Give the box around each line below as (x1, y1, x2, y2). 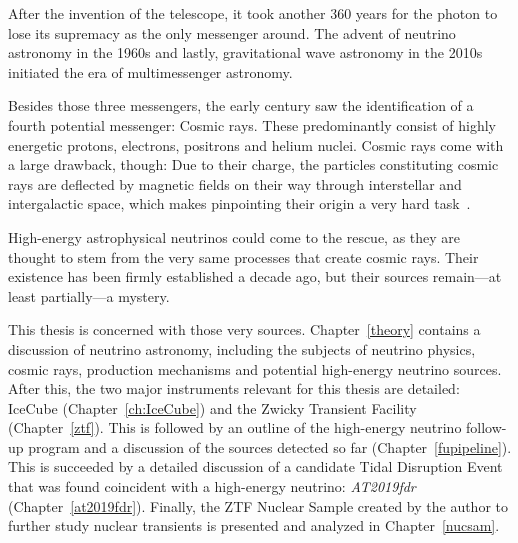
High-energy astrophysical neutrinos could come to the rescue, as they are (8, 226, 461, 247)
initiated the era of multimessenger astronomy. (8, 61, 293, 82)
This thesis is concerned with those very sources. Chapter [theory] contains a (8, 319, 481, 340)
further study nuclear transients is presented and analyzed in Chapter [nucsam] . (8, 515, 500, 536)
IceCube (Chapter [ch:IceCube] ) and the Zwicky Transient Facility (8, 397, 417, 418)
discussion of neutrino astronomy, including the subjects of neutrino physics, (8, 338, 476, 359)
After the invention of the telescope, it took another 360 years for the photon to (8, 3, 498, 23)
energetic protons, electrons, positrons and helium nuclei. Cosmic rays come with (8, 134, 504, 155)
